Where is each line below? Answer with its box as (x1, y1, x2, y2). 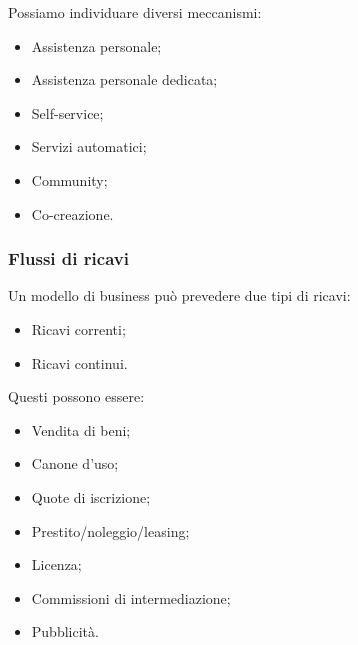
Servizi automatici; (31, 136, 147, 157)
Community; (31, 169, 108, 190)
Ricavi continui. (31, 352, 128, 373)
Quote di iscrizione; (31, 486, 151, 507)
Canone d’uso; (31, 453, 119, 474)
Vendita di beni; (31, 419, 131, 440)
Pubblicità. (31, 621, 99, 642)
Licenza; (31, 554, 82, 575)
